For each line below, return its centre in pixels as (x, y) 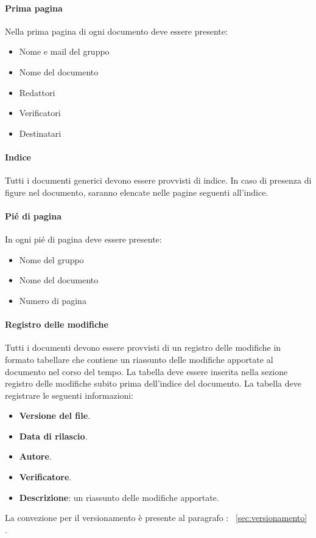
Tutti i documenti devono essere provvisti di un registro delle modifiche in (143, 347)
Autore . (35, 456)
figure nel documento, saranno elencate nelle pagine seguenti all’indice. (137, 192)
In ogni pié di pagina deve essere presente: (83, 239)
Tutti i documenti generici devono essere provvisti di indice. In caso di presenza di (158, 180)
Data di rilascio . (53, 436)
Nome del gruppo (51, 259)
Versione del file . (55, 416)
